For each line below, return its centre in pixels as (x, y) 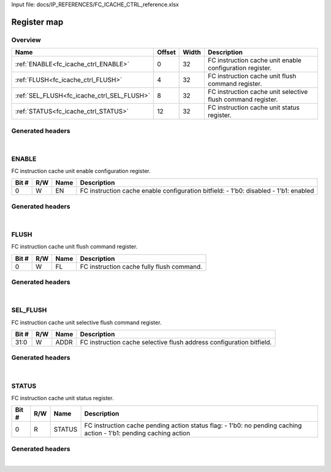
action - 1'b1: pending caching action (137, 433)
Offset (166, 52)
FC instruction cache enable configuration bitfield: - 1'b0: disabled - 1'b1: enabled (197, 191)
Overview (26, 40)
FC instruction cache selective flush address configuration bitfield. (176, 342)
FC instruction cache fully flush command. (141, 266)
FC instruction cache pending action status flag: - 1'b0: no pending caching (193, 425)
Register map (37, 22)
